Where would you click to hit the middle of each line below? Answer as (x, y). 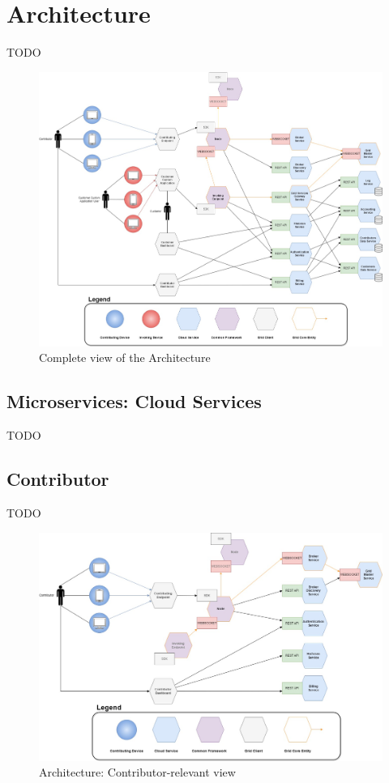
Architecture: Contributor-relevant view (137, 772)
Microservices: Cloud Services (134, 401)
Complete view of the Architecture (125, 357)
